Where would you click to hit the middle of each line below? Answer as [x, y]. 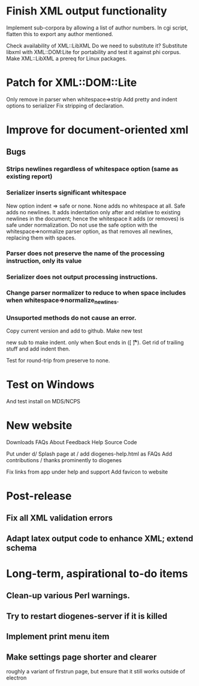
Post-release [39, 496]
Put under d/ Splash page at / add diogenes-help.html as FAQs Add [89, 454]
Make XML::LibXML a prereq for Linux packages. [67, 58]
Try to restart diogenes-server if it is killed [87, 616]
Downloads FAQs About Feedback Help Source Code [72, 442]
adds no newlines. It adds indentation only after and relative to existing [94, 212]
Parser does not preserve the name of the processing [85, 253]
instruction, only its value [44, 260]
